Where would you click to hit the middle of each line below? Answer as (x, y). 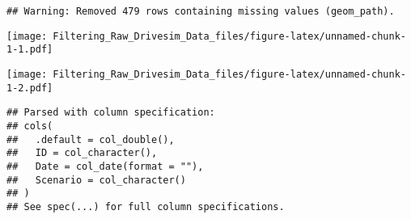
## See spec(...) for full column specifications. (146, 206)
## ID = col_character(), (82, 153)
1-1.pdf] (30, 50)
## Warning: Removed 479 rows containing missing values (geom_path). (201, 11)
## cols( (30, 126)
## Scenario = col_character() (96, 180)
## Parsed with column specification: (111, 113)
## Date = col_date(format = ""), (105, 166)
